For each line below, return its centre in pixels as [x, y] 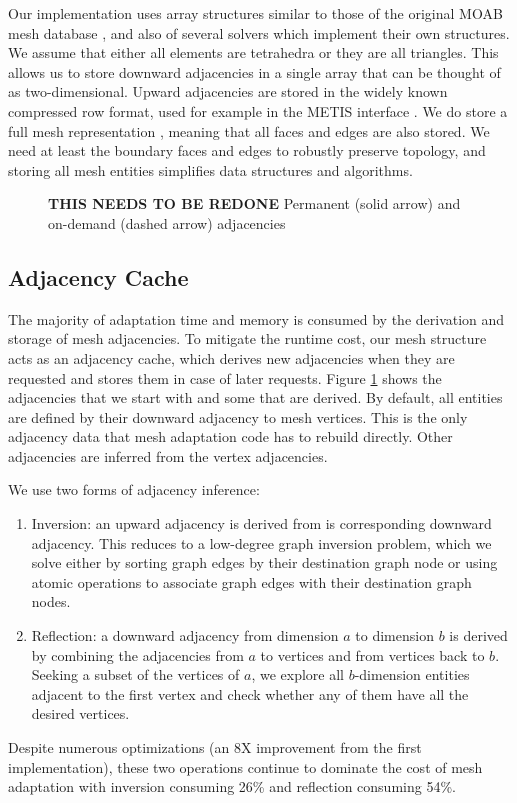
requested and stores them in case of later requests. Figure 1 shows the [225, 377]
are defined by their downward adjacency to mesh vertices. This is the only [238, 416]
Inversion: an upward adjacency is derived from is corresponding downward [261, 523]
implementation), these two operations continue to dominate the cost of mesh [245, 766]
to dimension [394, 635]
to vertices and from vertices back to [372, 654]
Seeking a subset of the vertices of [135, 674]
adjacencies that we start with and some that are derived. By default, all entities [255, 397]
